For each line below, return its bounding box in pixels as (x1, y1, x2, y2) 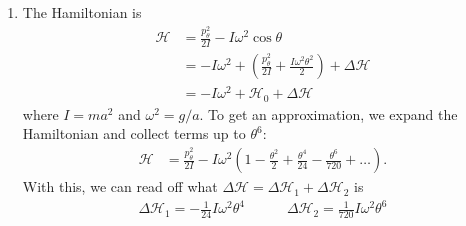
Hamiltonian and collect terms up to (22, 123, 246, 144)
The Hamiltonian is (22, 2, 142, 22)
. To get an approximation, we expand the (199, 103, 458, 124)
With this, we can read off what (22, 176, 218, 197)
